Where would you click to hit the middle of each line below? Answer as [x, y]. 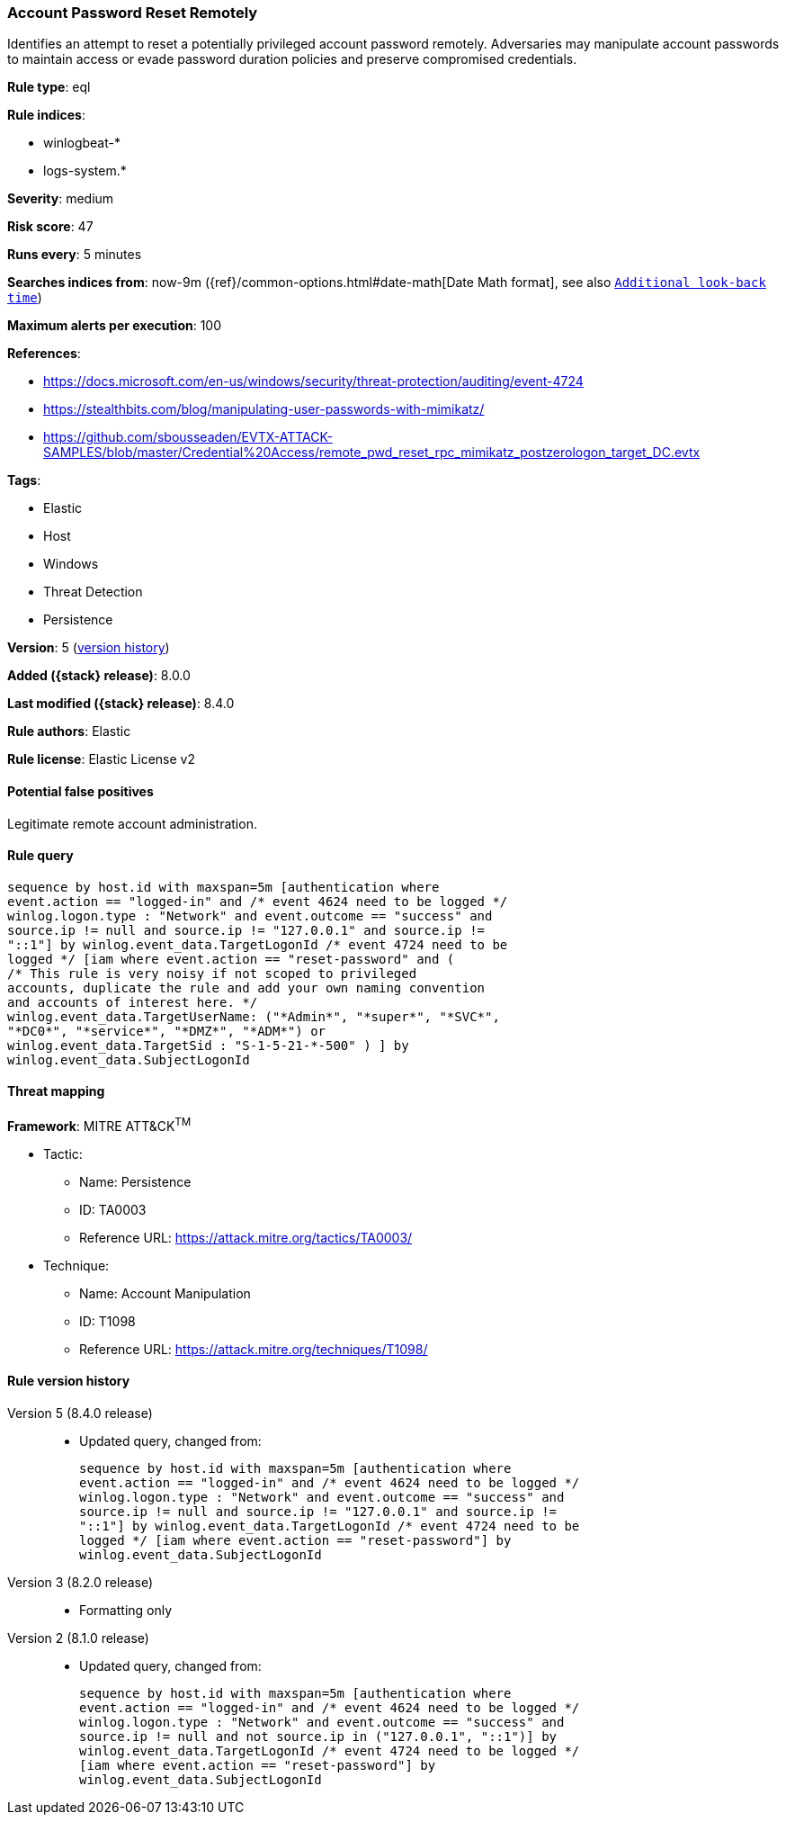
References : [44, 354]
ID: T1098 [107, 1321]
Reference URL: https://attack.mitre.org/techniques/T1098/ [254, 1349]
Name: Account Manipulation [165, 1293]
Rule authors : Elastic [69, 731]
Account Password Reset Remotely [133, 13]
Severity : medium [61, 199]
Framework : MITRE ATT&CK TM [99, 1125]
